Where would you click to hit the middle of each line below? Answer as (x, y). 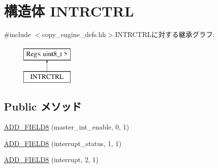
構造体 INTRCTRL (69, 11)
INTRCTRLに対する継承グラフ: (165, 34)
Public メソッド (43, 106)
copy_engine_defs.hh (74, 34)
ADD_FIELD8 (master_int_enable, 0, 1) (67, 127)
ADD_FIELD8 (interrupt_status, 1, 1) (63, 143)
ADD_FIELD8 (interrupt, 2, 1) (51, 159)
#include (18, 34)
